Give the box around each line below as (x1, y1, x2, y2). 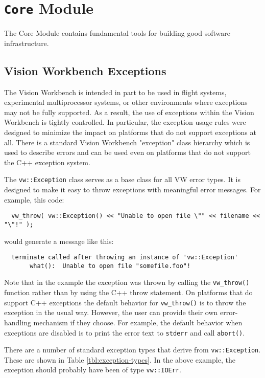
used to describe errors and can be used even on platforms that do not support (4, 147, 251, 158)
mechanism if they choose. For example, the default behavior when (33, 317, 243, 327)
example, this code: (4, 194, 64, 205)
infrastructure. (4, 37, 49, 48)
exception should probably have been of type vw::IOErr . (4, 364, 181, 375)
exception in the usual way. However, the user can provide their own (4, 307, 218, 318)
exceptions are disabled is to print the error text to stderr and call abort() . (4, 327, 245, 338)
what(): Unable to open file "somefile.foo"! (30, 262, 191, 270)
